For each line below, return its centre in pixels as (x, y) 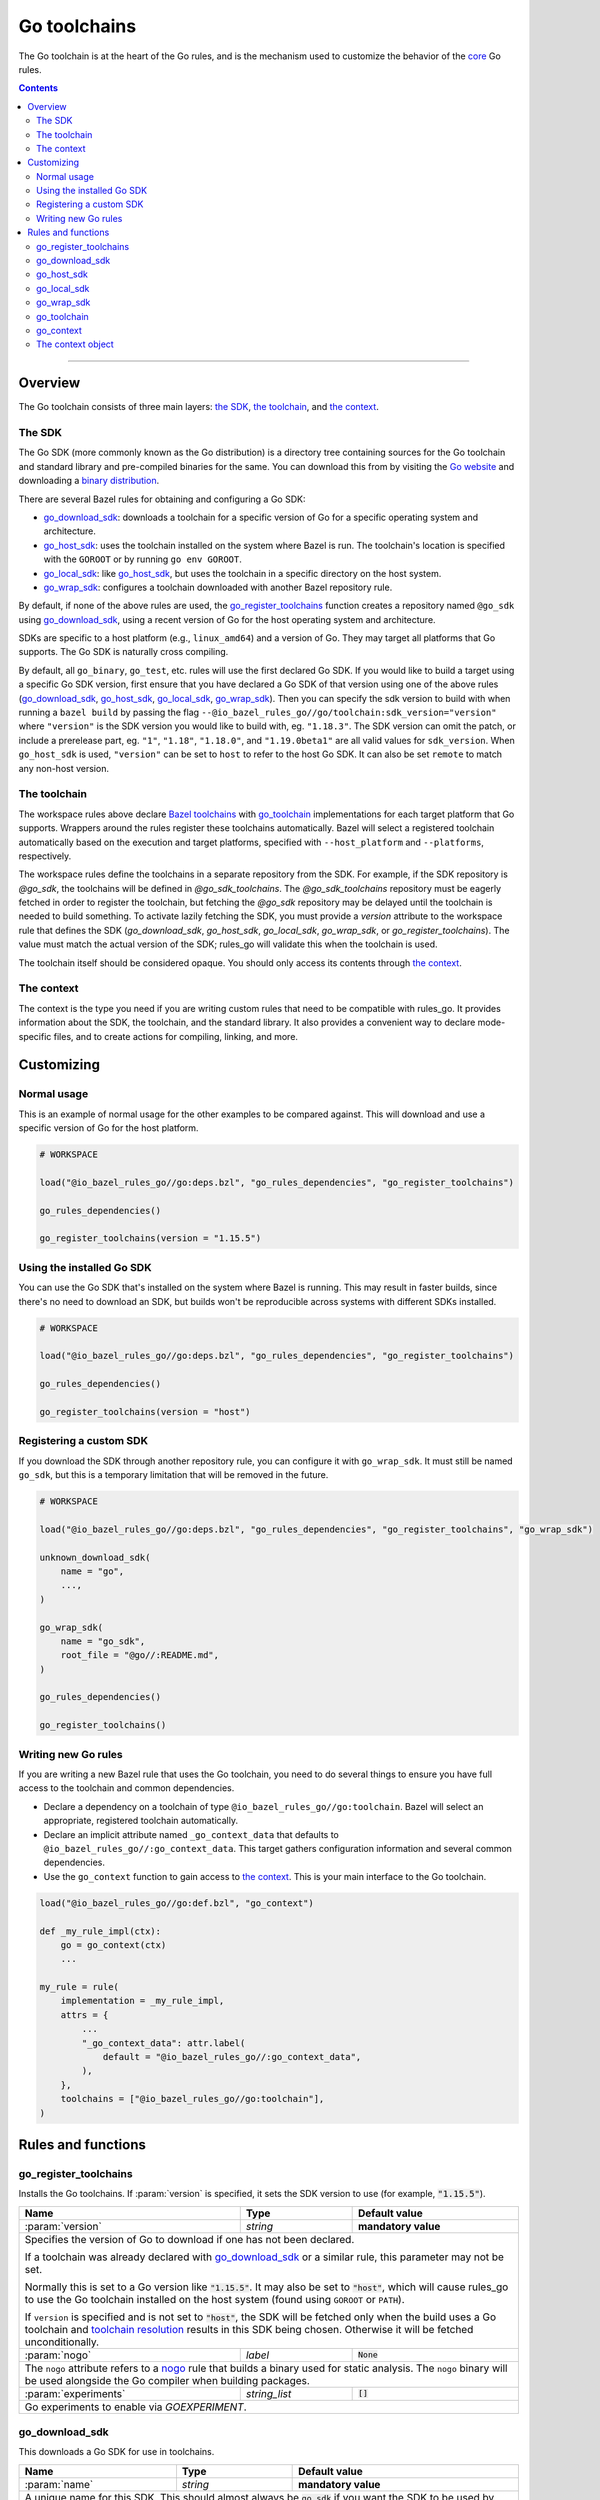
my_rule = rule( (79, 1987)
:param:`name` (59, 2484)
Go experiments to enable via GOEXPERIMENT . (135, 2407)
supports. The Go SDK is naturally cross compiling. (123, 652)
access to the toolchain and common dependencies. (126, 1788)
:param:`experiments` (75, 2393)
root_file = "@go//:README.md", (140, 1655)
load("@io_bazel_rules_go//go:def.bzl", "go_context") (176, 1903)
